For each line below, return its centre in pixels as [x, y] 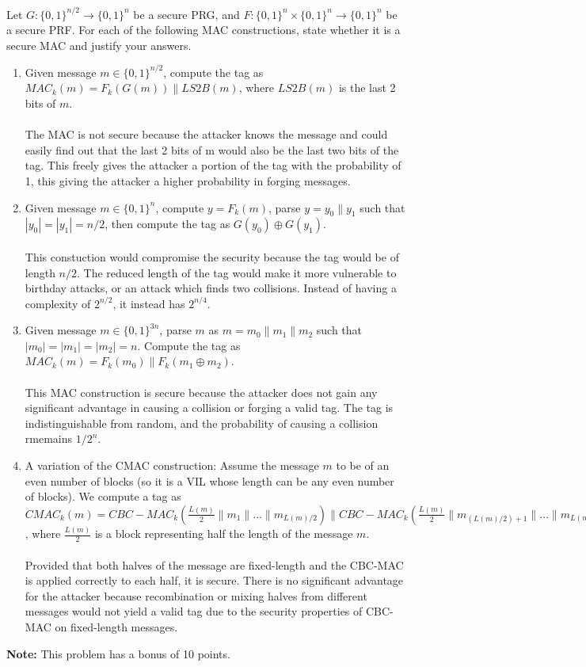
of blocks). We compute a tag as [103, 496]
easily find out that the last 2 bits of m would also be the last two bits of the [212, 149]
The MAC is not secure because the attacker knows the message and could [206, 134]
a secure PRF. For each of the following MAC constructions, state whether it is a [204, 30]
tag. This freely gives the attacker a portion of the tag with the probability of [213, 165]
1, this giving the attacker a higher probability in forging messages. [188, 180]
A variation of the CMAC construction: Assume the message [172, 465]
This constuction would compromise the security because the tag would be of [212, 256]
